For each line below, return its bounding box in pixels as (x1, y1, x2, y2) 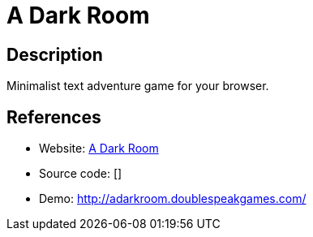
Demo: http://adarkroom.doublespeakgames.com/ (39, 192, 307, 206)
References (6, 106, 101, 127)
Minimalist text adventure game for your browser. (6, 79, 269, 93)
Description (6, 44, 103, 65)
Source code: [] (39, 166, 122, 181)
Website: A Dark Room (39, 141, 159, 156)
